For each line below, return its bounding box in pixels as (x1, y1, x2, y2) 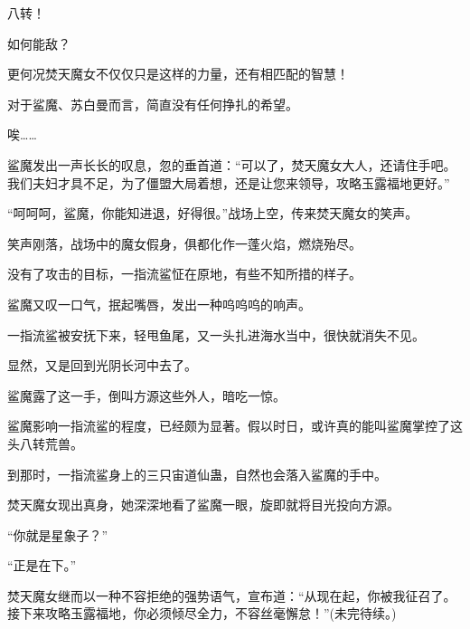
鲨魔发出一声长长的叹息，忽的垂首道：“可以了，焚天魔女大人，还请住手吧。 (7, 155, 456, 174)
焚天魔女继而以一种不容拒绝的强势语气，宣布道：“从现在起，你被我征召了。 (7, 586, 456, 605)
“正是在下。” (7, 556, 77, 575)
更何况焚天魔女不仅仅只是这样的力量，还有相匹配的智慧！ (7, 64, 349, 83)
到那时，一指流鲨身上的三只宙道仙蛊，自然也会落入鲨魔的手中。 (7, 464, 387, 483)
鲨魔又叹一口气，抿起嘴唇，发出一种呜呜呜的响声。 (7, 294, 311, 313)
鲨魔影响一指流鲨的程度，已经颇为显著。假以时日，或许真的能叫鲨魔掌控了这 (7, 416, 463, 435)
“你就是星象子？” (7, 525, 108, 544)
